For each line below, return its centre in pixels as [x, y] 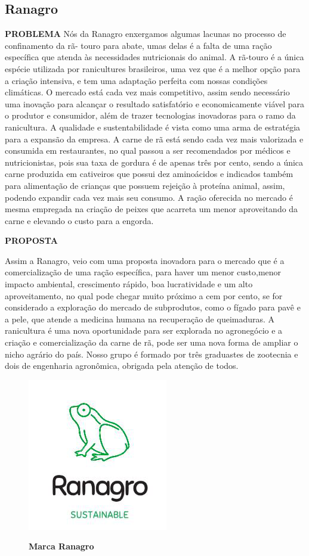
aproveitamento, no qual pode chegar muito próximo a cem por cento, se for [144, 295]
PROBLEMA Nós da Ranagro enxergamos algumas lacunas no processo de [146, 34]
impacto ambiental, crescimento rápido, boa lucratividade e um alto [129, 284]
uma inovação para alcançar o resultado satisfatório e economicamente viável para [155, 103]
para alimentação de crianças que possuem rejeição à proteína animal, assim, [145, 185]
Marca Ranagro [61, 546]
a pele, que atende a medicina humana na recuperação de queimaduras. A [140, 319]
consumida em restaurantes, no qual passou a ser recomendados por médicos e [148, 150]
